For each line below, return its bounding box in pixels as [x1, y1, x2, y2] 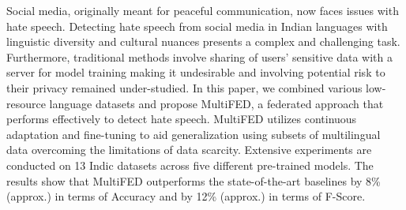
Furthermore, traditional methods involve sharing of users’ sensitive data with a [6, 48, 393, 65]
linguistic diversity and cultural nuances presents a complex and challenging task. [6, 33, 400, 50]
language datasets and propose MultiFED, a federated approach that [49, 95, 384, 111]
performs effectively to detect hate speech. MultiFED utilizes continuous [6, 111, 357, 127]
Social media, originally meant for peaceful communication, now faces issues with [6, 2, 399, 18]
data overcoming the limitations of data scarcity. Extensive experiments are [6, 141, 372, 158]
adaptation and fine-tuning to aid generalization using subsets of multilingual [6, 126, 381, 142]
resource [6, 95, 46, 111]
